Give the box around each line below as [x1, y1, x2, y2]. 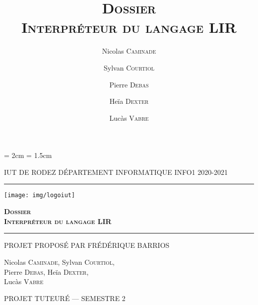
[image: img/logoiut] [4, 192, 75, 199]
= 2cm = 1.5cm [4, 150, 52, 160]
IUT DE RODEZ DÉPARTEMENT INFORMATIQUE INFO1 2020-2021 [4, 166, 228, 177]
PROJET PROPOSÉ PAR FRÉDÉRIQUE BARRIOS [4, 240, 170, 250]
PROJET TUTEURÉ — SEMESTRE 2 [4, 293, 126, 303]
